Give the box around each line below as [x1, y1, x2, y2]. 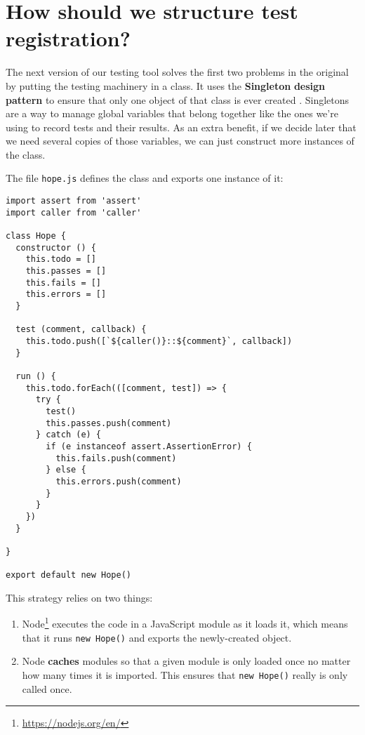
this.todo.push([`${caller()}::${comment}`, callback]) [25, 336, 293, 346]
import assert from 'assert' [6, 196, 142, 206]
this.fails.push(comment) [55, 453, 177, 463]
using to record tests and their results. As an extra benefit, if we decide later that [6, 119, 357, 134]
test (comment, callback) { [15, 324, 147, 335]
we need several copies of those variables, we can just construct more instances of [6, 133, 354, 148]
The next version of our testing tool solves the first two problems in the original [6, 65, 349, 79]
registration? [6, 24, 131, 53]
